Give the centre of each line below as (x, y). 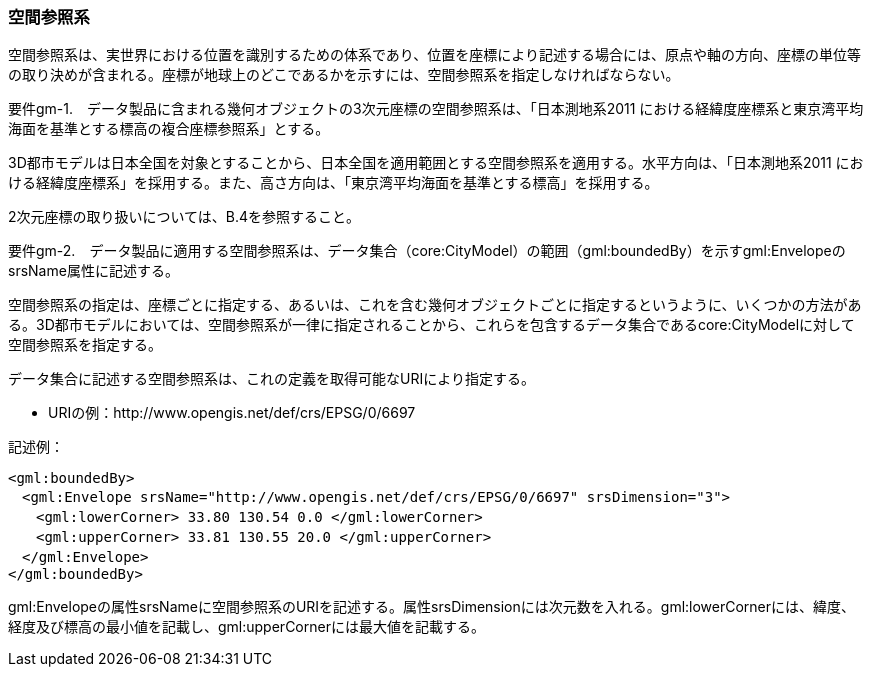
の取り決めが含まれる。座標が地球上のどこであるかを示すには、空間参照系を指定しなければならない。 (344, 75)
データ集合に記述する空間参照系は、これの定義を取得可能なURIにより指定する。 (271, 379)
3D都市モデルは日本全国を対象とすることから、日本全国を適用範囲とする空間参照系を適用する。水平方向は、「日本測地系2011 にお (436, 163)
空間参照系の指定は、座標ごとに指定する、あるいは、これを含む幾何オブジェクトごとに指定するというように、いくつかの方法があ (435, 305)
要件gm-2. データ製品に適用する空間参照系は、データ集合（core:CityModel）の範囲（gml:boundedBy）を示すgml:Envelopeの (427, 251)
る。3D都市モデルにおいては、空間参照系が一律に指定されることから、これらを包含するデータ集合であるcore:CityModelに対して (431, 325)
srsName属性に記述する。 (93, 271)
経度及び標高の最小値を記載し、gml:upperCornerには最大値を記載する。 (246, 627)
